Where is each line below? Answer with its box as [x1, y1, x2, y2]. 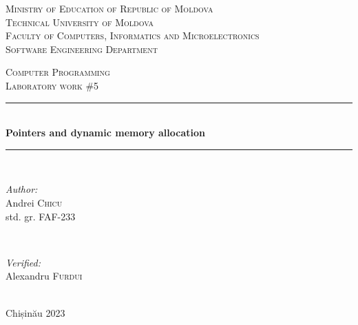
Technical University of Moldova [6, 14, 154, 29]
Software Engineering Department [6, 41, 158, 56]
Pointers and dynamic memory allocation [6, 125, 205, 140]
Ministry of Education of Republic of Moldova [6, 1, 213, 15]
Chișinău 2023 [6, 305, 65, 319]
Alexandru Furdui [6, 269, 83, 283]
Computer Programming [6, 65, 110, 79]
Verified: [6, 255, 41, 269]
